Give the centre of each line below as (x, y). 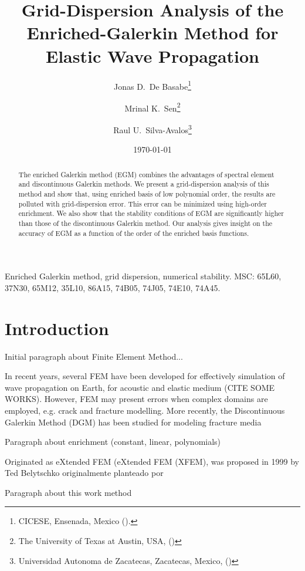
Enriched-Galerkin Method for (152, 33)
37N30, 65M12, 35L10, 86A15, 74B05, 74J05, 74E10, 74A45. (113, 287)
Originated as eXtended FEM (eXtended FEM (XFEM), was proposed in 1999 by (152, 461)
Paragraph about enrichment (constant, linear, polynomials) (113, 442)
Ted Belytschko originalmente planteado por (84, 473)
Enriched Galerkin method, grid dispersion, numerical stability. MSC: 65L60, (143, 276)
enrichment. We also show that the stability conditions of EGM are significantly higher (151, 213)
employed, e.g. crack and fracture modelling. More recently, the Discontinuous (145, 410)
